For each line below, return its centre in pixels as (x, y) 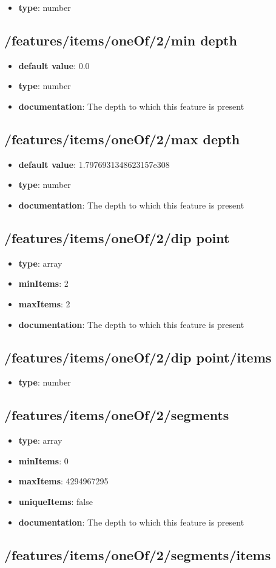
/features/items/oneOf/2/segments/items (138, 554)
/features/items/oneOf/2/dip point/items (138, 357)
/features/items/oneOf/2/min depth (121, 40)
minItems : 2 (43, 283)
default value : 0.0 (54, 65)
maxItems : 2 (44, 303)
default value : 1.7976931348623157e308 (94, 164)
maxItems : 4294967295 (63, 481)
